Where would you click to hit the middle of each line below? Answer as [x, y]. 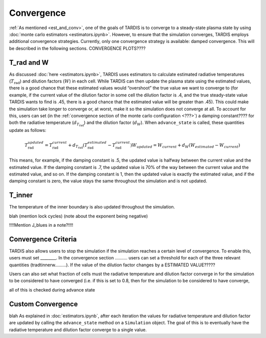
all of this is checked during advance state [52, 290]
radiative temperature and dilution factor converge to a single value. [78, 330]
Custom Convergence [44, 304]
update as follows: [28, 130]
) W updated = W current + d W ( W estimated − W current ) [185, 146]
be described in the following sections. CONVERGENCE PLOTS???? [77, 48]
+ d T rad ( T [78, 146]
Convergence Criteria [43, 239]
